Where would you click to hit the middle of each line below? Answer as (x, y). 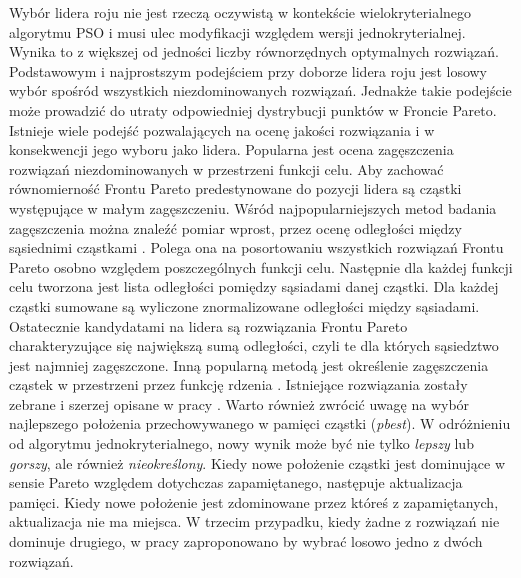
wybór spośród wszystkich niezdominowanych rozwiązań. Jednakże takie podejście (260, 90)
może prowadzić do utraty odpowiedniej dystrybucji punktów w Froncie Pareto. (253, 109)
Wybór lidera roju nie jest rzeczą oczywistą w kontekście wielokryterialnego (240, 12)
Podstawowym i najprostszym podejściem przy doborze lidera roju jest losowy (248, 70)
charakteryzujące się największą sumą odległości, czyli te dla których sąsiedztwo (254, 345)
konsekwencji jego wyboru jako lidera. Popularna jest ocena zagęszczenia (231, 149)
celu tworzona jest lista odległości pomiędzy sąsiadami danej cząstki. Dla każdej (254, 286)
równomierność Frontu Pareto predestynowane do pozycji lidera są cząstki (235, 188)
